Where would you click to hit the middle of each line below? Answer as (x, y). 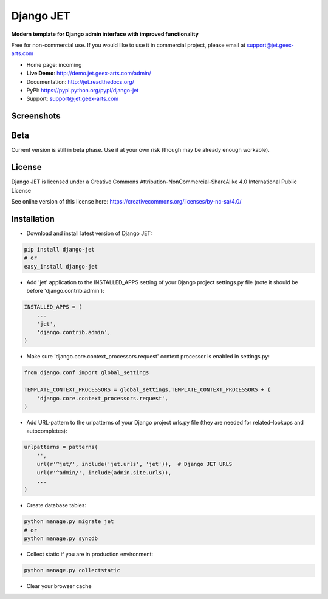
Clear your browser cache (59, 586)
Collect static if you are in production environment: (90, 554)
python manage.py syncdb (61, 539)
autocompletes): (47, 431)
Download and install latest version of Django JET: (89, 233)
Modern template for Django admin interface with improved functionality (105, 34)
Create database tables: (56, 505)
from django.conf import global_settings (87, 373)
